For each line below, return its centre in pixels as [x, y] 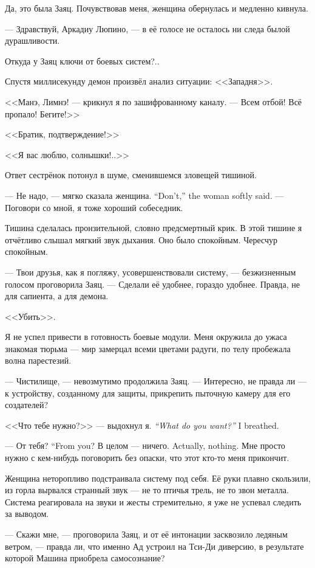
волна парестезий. [38, 360]
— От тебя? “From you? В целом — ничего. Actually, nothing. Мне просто [145, 445]
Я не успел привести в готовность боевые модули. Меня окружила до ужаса [146, 337]
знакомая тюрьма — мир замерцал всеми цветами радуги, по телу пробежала [148, 348]
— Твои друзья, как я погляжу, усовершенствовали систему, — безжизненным [151, 272]
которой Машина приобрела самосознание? [85, 558]
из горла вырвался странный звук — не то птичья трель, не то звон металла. [147, 490]
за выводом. [27, 514]
